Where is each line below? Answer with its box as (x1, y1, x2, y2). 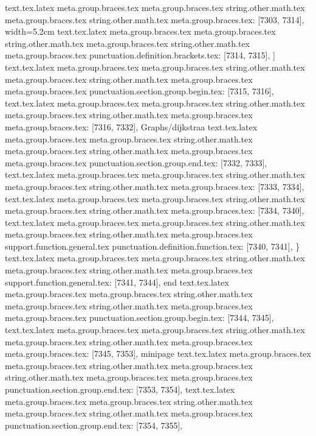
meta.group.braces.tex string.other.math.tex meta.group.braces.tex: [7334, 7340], (5, 204, 304, 217)
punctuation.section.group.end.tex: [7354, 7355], (5, 418, 183, 431)
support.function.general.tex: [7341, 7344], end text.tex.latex (5, 275, 229, 288)
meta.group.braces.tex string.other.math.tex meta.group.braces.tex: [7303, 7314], (5, 13, 304, 26)
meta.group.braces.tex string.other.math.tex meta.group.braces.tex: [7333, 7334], (5, 180, 304, 192)
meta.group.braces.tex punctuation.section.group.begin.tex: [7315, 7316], (5, 85, 274, 97)
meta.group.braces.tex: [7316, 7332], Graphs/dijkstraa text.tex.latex (5, 120, 258, 133)
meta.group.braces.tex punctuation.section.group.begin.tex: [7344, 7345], (5, 311, 274, 324)
